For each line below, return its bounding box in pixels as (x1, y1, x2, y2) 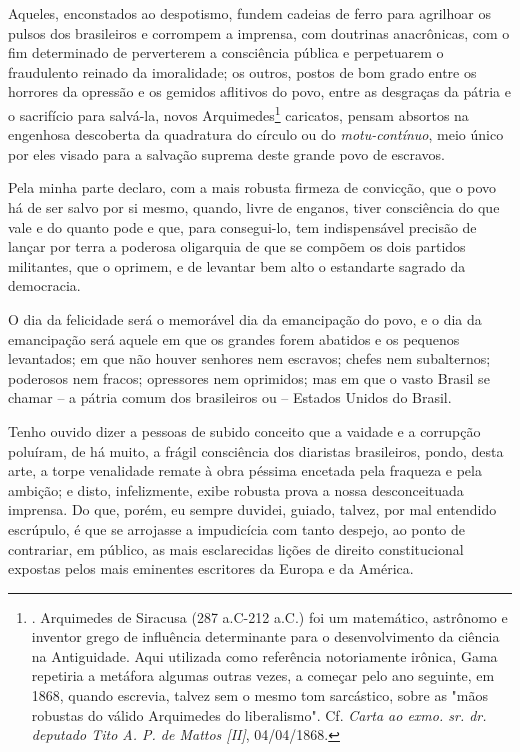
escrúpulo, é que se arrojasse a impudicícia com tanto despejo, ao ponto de (8, 518, 466, 539)
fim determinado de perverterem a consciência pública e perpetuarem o (8, 42, 444, 63)
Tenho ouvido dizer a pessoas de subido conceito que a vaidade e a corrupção (8, 420, 481, 441)
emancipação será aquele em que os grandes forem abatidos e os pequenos (8, 328, 460, 349)
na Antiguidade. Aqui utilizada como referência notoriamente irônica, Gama (31, 645, 498, 666)
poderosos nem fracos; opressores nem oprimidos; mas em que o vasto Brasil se (8, 367, 490, 388)
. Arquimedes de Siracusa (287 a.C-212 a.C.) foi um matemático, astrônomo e (31, 606, 508, 627)
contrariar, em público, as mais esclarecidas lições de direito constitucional (8, 538, 464, 559)
